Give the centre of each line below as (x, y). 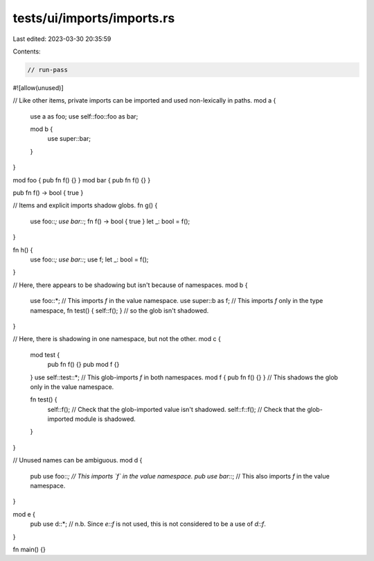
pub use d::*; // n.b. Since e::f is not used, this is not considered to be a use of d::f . (148, 524)
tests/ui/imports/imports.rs (94, 18)
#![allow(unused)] (38, 87)
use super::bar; (69, 139)
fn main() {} (29, 549)
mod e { (24, 514)
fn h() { (23, 250)
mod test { (45, 354)
